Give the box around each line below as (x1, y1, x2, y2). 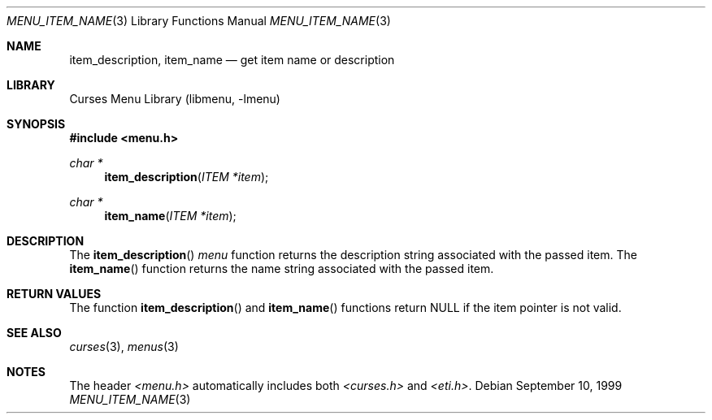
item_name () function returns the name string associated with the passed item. (69, 262, 494, 275)
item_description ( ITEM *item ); (104, 170, 269, 184)
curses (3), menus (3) (69, 340, 179, 353)
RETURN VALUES (7, 287, 102, 301)
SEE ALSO (7, 326, 62, 340)
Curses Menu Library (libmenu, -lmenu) (69, 92, 280, 106)
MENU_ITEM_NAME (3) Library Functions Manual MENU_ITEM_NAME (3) (7, 14, 391, 28)
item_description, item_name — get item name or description (69, 53, 395, 67)
